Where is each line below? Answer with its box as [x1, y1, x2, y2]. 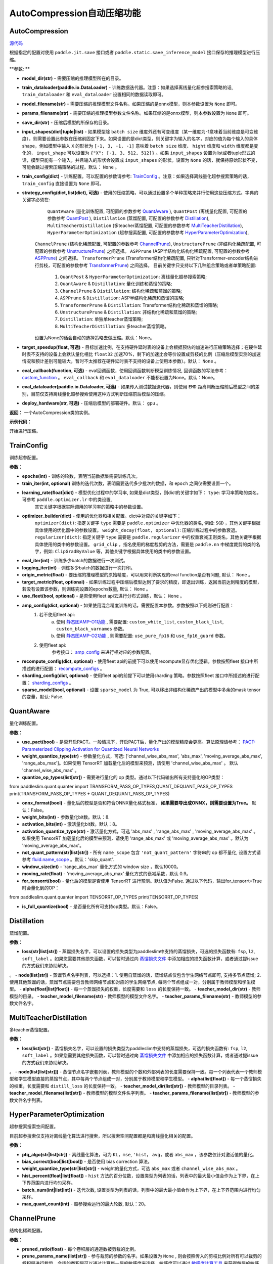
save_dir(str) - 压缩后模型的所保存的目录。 [22, 119, 112, 125]
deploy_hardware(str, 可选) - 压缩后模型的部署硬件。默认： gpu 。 [22, 400, 161, 407]
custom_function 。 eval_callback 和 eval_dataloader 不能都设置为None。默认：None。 [22, 375, 217, 381]
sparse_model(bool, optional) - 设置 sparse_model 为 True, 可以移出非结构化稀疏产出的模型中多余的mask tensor [22, 687, 261, 693]
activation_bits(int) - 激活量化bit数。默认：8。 [22, 821, 120, 827]
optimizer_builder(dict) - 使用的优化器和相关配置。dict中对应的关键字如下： [22, 513, 181, 519]
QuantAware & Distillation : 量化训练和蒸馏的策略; [60, 281, 172, 287]
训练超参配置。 [9, 455, 40, 461]
